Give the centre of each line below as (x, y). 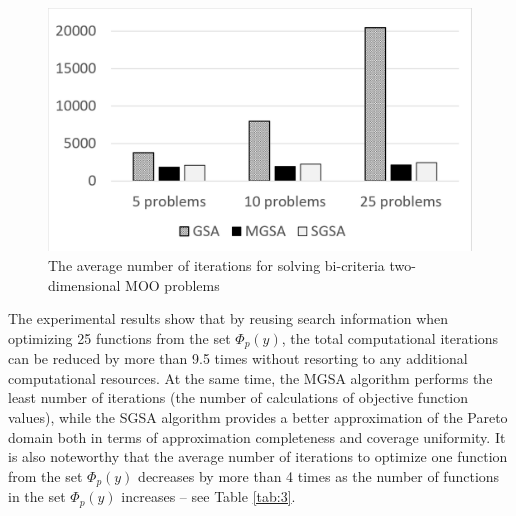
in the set (37, 496)
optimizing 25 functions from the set (119, 337)
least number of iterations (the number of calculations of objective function (238, 397)
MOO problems (172, 284)
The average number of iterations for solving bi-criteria (216, 265)
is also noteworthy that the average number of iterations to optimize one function (258, 456)
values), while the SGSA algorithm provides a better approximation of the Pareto (258, 417)
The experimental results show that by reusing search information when (228, 318)
